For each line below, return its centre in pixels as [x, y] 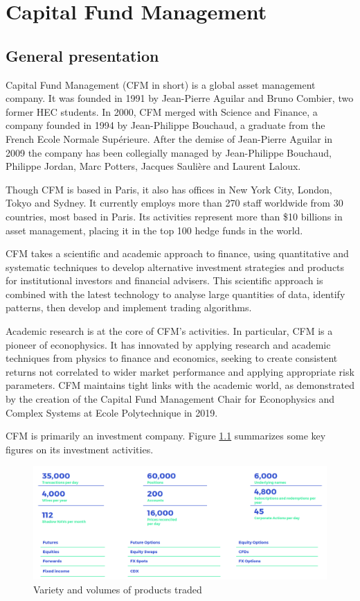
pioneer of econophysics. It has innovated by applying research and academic [168, 344]
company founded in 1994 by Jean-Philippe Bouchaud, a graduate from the [165, 125]
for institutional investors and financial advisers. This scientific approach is [164, 280]
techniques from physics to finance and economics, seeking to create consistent [172, 358]
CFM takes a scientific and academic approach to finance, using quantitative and [177, 253]
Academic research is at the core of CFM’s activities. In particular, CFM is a [169, 331]
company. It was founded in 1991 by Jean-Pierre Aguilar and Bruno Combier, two [180, 98]
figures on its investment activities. [80, 449]
